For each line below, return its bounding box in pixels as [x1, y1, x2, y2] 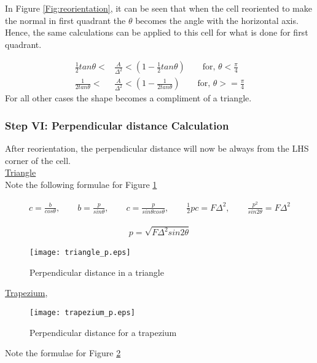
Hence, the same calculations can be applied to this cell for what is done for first [5, 26, 308, 39]
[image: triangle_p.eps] [29, 248, 131, 257]
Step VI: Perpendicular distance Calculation [5, 117, 229, 133]
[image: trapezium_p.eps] [29, 308, 135, 317]
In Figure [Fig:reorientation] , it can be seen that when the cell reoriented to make [5, 2, 312, 14]
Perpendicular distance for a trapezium [29, 326, 177, 338]
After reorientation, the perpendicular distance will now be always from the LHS [5, 142, 309, 155]
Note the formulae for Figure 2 [5, 346, 121, 359]
